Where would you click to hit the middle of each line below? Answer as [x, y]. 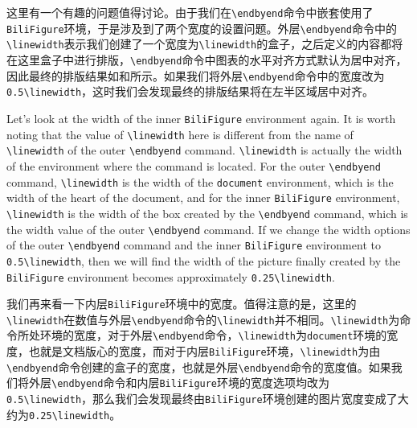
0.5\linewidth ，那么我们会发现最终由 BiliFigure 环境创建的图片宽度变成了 [202, 399]
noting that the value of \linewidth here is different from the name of [180, 134]
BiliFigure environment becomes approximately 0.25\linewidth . [171, 276]
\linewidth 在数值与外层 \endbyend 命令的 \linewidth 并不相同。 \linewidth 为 [203, 319]
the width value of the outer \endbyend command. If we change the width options [208, 229]
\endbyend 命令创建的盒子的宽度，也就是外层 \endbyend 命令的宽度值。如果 [199, 366]
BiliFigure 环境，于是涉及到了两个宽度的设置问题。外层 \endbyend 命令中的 [202, 28]
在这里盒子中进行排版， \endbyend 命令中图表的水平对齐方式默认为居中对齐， [207, 59]
